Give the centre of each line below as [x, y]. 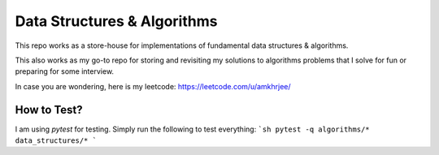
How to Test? [49, 110]
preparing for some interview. [64, 71]
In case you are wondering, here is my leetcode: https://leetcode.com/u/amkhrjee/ [153, 86]
